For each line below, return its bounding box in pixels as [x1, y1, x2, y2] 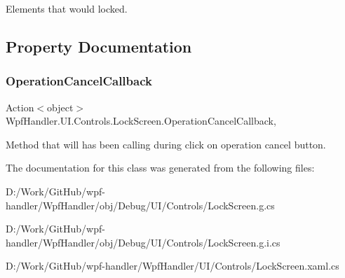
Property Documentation [6, 35, 192, 57]
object [47, 99, 74, 114]
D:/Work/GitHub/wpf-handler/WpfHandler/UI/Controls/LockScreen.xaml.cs [6, 258, 339, 273]
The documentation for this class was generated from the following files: [6, 160, 315, 175]
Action [6, 99, 34, 114]
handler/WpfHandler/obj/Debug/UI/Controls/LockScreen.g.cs [6, 197, 275, 212]
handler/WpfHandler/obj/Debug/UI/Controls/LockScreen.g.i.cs [6, 235, 280, 249]
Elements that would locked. [6, 1, 128, 15]
